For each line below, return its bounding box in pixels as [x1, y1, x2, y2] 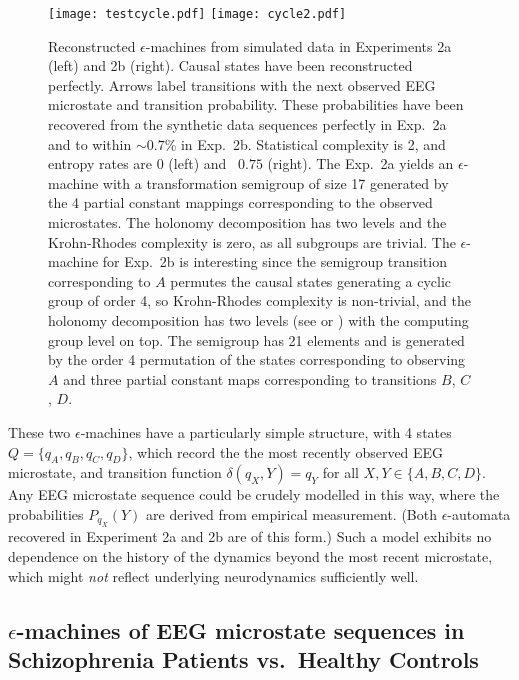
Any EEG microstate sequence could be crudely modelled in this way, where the [8, 484, 500, 505]
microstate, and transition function [8, 462, 222, 483]
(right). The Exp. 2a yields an [267, 153, 454, 174]
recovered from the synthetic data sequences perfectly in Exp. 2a [48, 114, 447, 135]
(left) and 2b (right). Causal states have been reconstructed [48, 55, 413, 76]
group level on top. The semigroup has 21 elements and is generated [48, 329, 465, 350]
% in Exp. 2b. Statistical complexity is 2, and [164, 133, 446, 154]
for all [322, 462, 359, 483]
